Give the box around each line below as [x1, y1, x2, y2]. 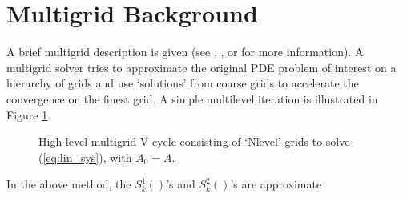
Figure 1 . [6, 106, 51, 123]
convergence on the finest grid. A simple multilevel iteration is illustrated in [6, 90, 378, 107]
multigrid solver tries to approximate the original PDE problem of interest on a [6, 59, 397, 75]
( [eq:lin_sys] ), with [38, 148, 132, 165]
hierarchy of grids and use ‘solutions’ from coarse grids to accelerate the [6, 75, 359, 91]
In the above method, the [6, 176, 131, 192]
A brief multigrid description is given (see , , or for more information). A [6, 43, 364, 60]
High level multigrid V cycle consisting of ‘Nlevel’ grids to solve [38, 133, 350, 150]
